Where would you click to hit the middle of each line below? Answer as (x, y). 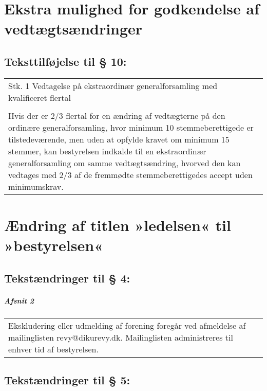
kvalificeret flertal (40, 97)
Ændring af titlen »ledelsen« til (118, 225)
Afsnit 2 (19, 300)
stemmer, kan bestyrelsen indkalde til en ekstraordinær (107, 151)
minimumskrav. (36, 186)
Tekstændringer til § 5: (67, 380)
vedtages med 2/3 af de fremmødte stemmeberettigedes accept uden (130, 174)
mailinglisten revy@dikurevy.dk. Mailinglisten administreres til (121, 337)
